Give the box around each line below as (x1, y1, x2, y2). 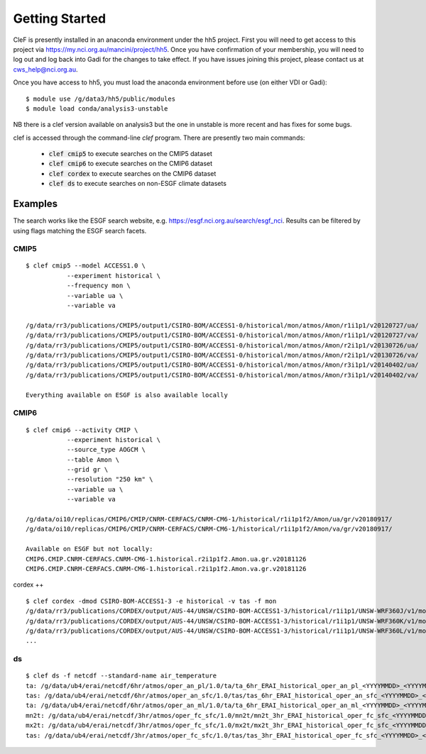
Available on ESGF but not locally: (26, 545, 153, 553)
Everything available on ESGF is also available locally (26, 391, 229, 399)
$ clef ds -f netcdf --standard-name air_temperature (26, 672, 217, 680)
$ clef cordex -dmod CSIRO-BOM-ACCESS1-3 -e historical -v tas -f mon (26, 597, 277, 605)
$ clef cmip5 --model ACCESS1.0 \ (26, 262, 146, 270)
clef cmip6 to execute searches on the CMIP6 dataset (48, 160, 213, 168)
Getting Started (13, 11, 106, 26)
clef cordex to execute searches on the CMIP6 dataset (48, 169, 217, 177)
